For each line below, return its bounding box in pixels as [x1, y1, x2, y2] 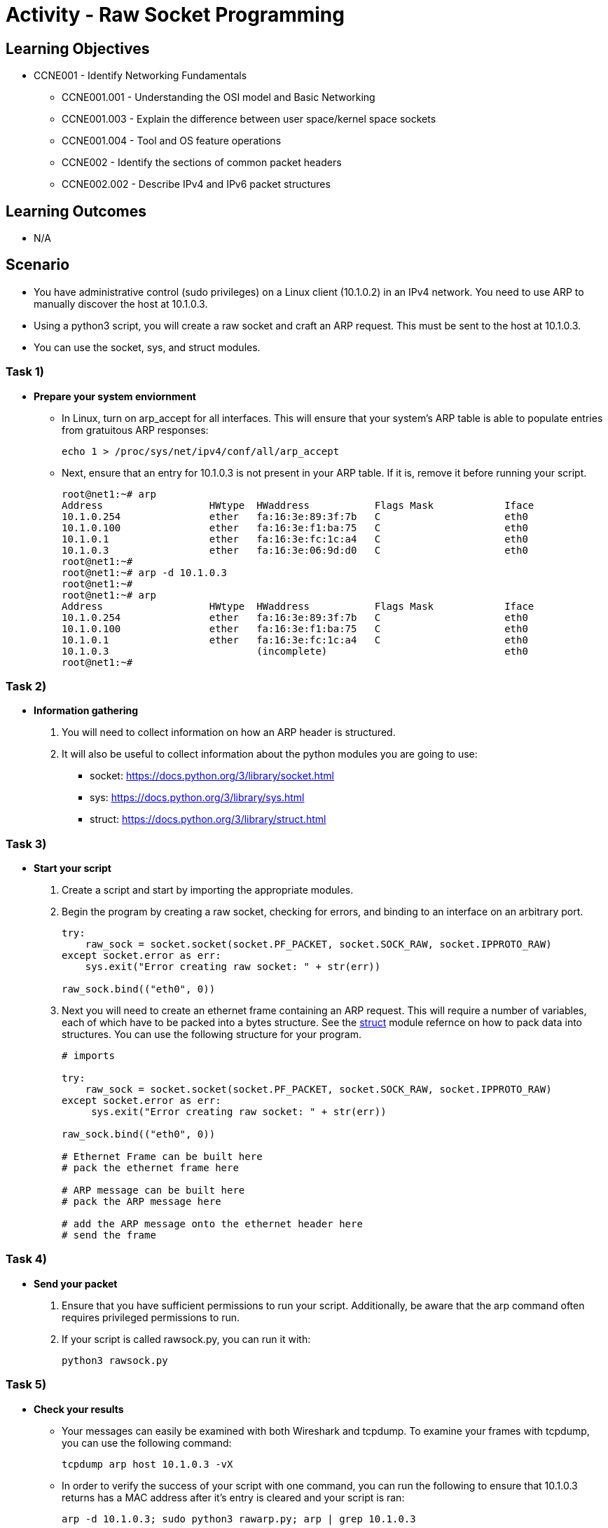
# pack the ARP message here [62, 1196, 221, 1208]
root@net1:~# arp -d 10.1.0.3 [62, 566, 228, 578]
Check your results [34, 1403, 124, 1415]
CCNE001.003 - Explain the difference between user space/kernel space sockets [62, 113, 436, 125]
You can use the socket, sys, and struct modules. [34, 341, 261, 353]
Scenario [6, 256, 70, 274]
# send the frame [62, 1229, 156, 1241]
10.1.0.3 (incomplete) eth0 [62, 645, 528, 657]
